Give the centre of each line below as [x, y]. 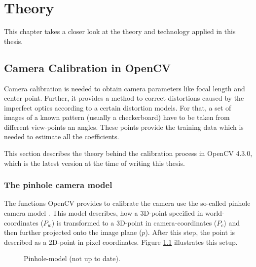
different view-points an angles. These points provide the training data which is [124, 127]
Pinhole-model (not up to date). [72, 258]
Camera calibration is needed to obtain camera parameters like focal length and [125, 88]
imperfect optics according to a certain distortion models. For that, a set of [118, 107]
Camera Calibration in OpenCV [88, 67]
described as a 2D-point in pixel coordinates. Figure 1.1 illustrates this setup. [121, 242]
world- [215, 213]
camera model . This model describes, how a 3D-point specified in [104, 213]
